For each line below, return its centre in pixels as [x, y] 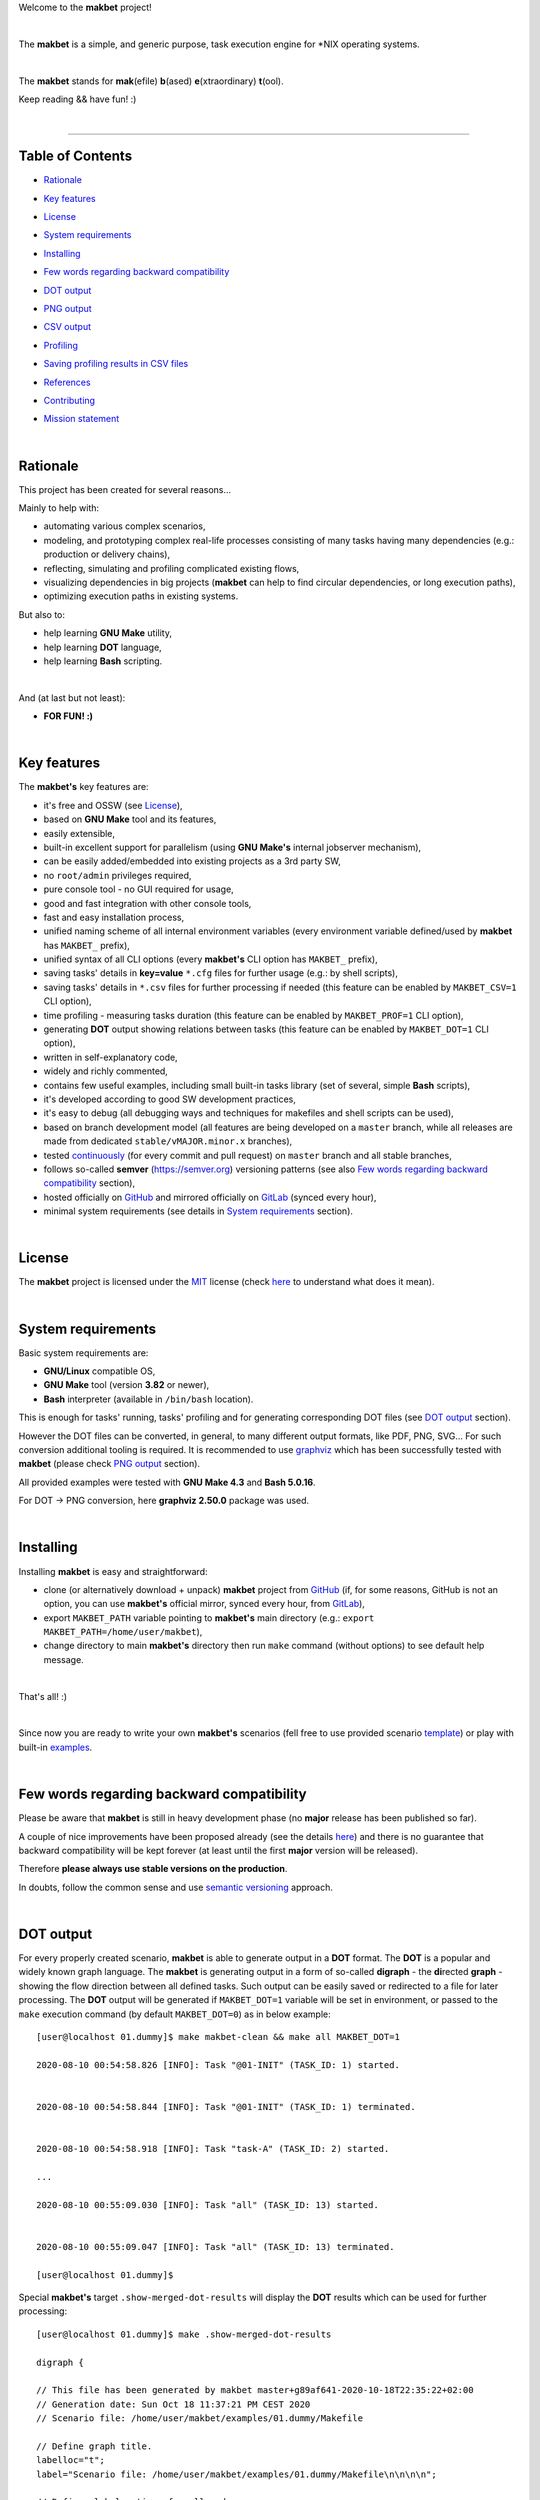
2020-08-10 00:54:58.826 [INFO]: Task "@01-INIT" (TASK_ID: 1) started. [218, 2064]
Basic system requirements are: [83, 1352]
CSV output [67, 327]
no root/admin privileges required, [117, 875]
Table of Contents [75, 156]
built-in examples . [55, 1747]
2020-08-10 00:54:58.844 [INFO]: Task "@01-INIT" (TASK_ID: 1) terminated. [226, 2106]
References [67, 382]
